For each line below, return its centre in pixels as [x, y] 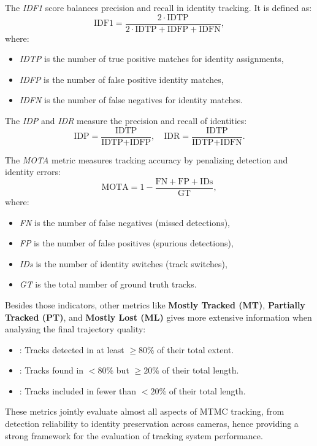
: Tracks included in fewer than [78, 390]
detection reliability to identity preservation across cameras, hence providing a [152, 424]
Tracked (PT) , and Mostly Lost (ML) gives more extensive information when [158, 317]
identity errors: [33, 172]
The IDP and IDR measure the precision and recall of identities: [126, 121]
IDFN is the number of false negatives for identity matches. [131, 100]
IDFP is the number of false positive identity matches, [121, 79]
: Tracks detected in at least [72, 349]
